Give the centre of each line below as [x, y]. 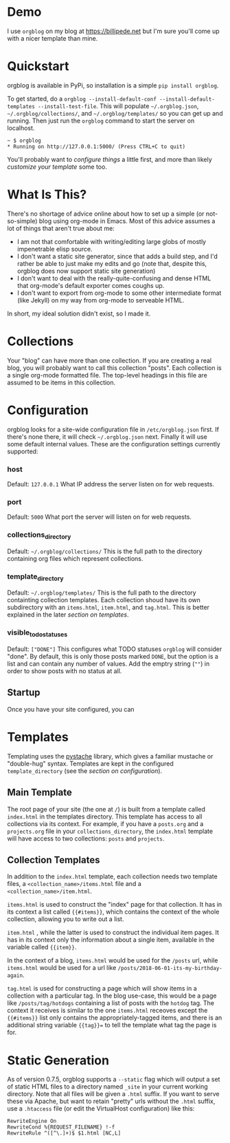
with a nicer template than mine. [53, 38]
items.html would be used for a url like [62, 968]
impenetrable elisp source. [55, 249]
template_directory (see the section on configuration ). [85, 771]
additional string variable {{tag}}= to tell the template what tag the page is [112, 1025]
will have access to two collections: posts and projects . [86, 838]
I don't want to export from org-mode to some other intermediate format [119, 293]
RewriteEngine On [32, 1121]
